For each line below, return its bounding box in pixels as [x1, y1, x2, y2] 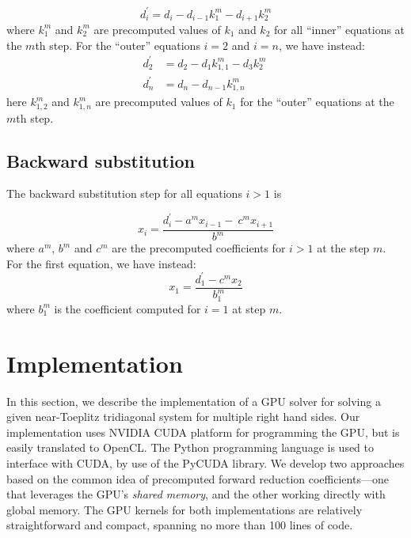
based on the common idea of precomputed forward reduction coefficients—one [6, 470, 389, 487]
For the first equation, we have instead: [6, 255, 196, 271]
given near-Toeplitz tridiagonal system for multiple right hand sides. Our [6, 408, 360, 425]
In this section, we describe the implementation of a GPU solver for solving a [6, 392, 381, 409]
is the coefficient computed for [54, 300, 201, 316]
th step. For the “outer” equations [35, 36, 200, 53]
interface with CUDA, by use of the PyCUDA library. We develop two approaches [6, 454, 405, 471]
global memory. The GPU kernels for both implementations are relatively [6, 501, 363, 517]
